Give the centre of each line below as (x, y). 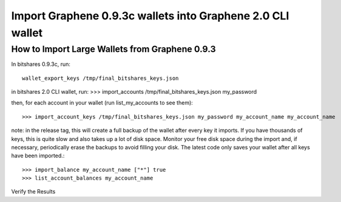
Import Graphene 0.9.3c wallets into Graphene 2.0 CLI (150, 16)
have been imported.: (38, 156)
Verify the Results (33, 192)
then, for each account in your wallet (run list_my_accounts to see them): (102, 103)
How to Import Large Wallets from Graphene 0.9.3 (113, 49)
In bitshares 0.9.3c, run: (41, 64)
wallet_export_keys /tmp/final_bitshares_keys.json (100, 78)
